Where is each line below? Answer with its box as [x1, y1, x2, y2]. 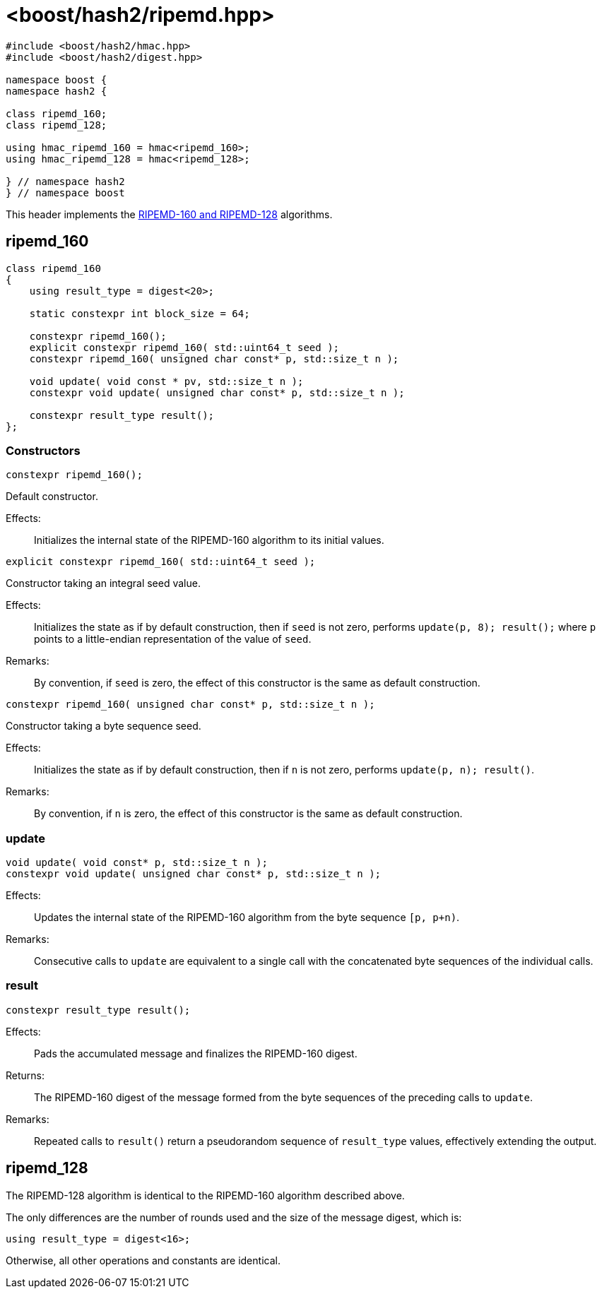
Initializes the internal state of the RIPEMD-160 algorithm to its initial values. [34, 534, 384, 547]
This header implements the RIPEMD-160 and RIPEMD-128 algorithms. [6, 208, 333, 220]
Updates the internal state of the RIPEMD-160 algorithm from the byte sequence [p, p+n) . [34, 911, 460, 924]
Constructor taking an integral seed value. [6, 577, 201, 590]
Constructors [6, 443, 81, 458]
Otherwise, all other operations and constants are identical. [6, 1254, 281, 1266]
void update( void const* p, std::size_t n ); [6, 857, 268, 869]
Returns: [6, 1069, 45, 1081]
